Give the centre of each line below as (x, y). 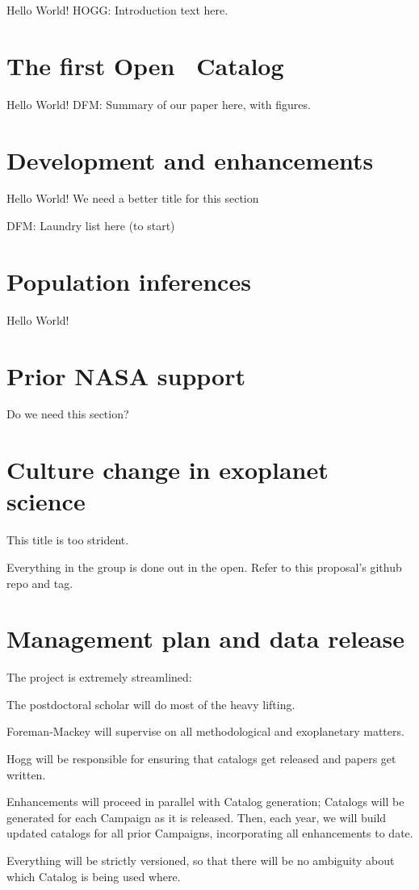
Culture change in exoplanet (168, 470)
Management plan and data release (205, 638)
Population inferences (129, 281)
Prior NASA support (126, 375)
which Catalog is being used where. (94, 876)
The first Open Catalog (145, 65)
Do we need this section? (68, 414)
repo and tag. (40, 583)
